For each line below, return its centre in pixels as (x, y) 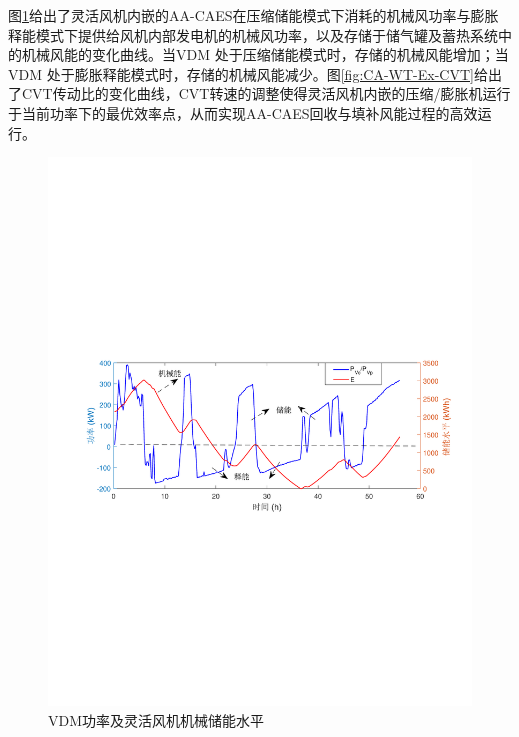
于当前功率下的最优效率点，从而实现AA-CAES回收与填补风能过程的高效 (243, 112)
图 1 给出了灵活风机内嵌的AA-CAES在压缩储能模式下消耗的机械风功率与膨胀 (253, 15)
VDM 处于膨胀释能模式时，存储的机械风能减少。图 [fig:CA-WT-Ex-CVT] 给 (248, 73)
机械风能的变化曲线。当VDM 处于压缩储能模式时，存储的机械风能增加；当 (265, 54)
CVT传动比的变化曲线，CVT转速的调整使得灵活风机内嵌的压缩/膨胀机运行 (266, 93)
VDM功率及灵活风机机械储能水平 (156, 719)
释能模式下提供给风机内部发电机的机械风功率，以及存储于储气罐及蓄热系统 (253, 34)
